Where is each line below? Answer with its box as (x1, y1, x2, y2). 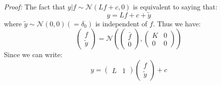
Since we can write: (4, 49, 62, 60)
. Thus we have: (153, 18, 201, 28)
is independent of (95, 18, 148, 28)
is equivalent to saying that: (133, 1, 218, 11)
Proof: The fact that (4, 1, 65, 11)
